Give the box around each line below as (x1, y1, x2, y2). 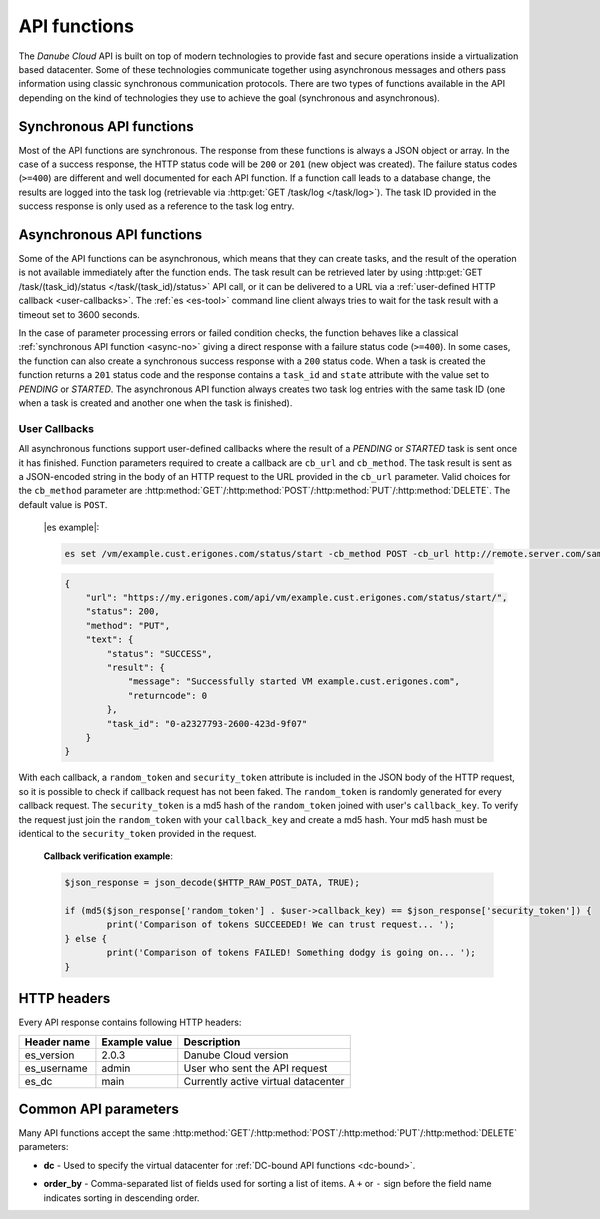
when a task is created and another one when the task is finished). (18, 397, 293, 409)
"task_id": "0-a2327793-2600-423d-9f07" (106, 718, 308, 729)
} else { (64, 933, 108, 944)
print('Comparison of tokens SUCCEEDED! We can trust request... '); (106, 919, 455, 930)
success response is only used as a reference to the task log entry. (18, 200, 295, 212)
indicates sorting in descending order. (43, 1191, 200, 1204)
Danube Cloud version (183, 1048, 289, 1062)
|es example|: (43, 521, 100, 534)
